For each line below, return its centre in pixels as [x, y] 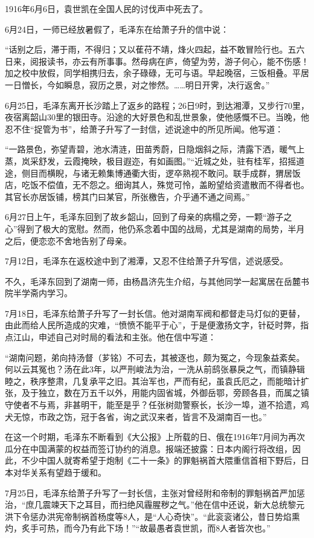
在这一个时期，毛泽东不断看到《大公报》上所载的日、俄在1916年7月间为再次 [155, 437]
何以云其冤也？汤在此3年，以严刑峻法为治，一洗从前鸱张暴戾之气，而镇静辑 [155, 369]
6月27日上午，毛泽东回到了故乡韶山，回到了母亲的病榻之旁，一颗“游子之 [149, 217]
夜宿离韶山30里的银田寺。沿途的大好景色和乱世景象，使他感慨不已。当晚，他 [157, 117]
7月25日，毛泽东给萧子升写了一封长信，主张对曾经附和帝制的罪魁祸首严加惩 [155, 492]
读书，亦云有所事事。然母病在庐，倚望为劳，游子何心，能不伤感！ [178, 61]
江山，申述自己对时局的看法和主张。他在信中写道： [114, 337]
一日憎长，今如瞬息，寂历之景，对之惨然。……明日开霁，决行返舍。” [137, 84]
